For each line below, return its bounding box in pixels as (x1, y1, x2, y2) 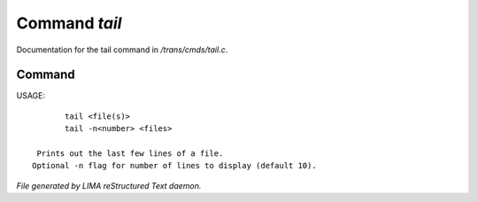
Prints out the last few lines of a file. (36, 149, 224, 159)
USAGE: (16, 90, 46, 101)
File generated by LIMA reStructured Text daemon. (16, 180, 202, 190)
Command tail (16, 13, 122, 33)
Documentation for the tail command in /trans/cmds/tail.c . (16, 44, 228, 55)
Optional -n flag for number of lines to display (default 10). (32, 160, 318, 171)
